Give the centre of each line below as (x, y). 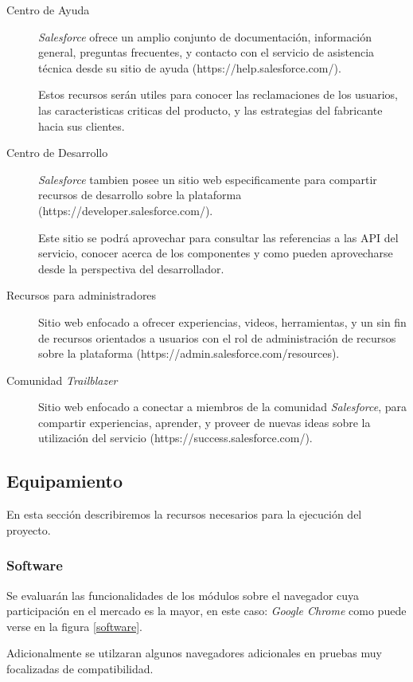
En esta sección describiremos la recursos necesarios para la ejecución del (184, 514)
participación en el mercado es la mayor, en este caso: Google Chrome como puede (206, 611)
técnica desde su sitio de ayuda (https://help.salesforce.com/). (190, 67)
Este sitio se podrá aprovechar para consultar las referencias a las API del (218, 237)
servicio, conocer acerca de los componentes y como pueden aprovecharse (216, 253)
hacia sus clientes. (82, 125)
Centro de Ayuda (48, 10)
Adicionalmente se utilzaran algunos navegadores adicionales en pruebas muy (194, 653)
